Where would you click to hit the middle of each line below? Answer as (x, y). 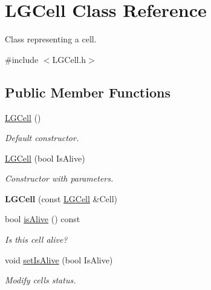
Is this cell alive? (36, 239)
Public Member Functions (88, 92)
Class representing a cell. (51, 39)
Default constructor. (42, 138)
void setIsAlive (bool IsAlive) (59, 259)
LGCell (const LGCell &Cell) (61, 198)
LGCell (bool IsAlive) (45, 158)
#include (22, 59)
